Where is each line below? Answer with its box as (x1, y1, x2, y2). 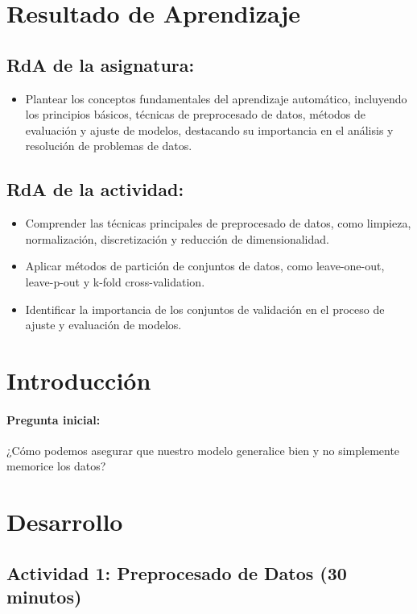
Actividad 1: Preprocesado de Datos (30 (6, 560, 347, 585)
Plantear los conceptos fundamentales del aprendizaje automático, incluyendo (25, 90, 407, 107)
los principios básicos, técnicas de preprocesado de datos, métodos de (25, 106, 366, 123)
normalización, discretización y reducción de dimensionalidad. (25, 230, 329, 247)
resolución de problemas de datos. (25, 137, 192, 154)
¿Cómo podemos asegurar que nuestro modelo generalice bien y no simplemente (6, 441, 400, 458)
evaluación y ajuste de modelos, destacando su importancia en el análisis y (25, 121, 394, 138)
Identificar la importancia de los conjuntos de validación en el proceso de (25, 300, 385, 317)
